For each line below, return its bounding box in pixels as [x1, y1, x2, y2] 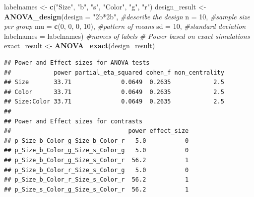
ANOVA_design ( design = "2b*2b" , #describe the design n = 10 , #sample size [4, 11, 250, 21]
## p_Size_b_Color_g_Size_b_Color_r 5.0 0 [4, 137, 189, 144]
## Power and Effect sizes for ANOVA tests [4, 59, 150, 66]
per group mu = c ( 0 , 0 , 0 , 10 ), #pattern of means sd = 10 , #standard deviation [4, 21, 246, 31]
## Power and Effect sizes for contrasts [4, 117, 143, 125]
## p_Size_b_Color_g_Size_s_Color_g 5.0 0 [4, 147, 189, 154]
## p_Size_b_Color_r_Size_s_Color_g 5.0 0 [4, 166, 189, 174]
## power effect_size [4, 127, 189, 135]
